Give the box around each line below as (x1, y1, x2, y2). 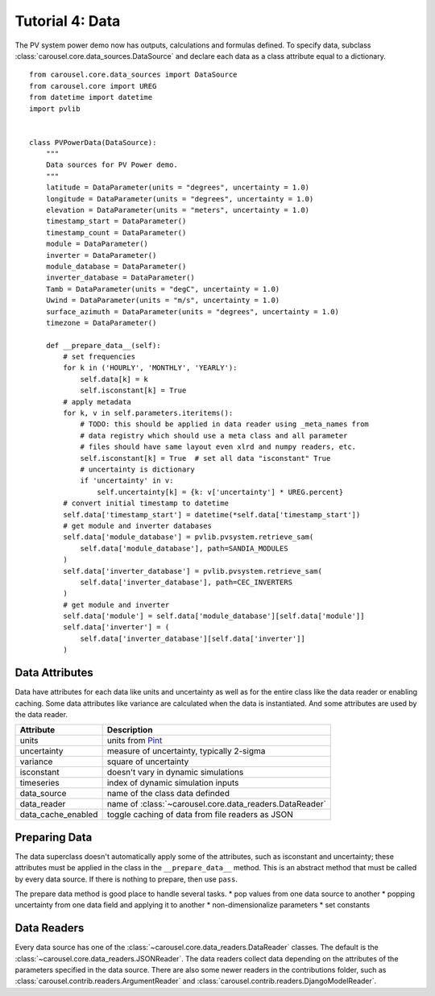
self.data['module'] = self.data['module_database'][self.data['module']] (63, 612, 365, 620)
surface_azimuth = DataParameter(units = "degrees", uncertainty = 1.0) (45, 307, 340, 316)
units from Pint (106, 735, 163, 746)
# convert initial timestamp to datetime (63, 499, 230, 508)
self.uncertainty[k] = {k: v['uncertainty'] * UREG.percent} (97, 488, 344, 496)
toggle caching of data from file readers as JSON (106, 809, 293, 820)
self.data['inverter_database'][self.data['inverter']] (80, 633, 305, 643)
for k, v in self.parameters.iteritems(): (63, 409, 234, 418)
